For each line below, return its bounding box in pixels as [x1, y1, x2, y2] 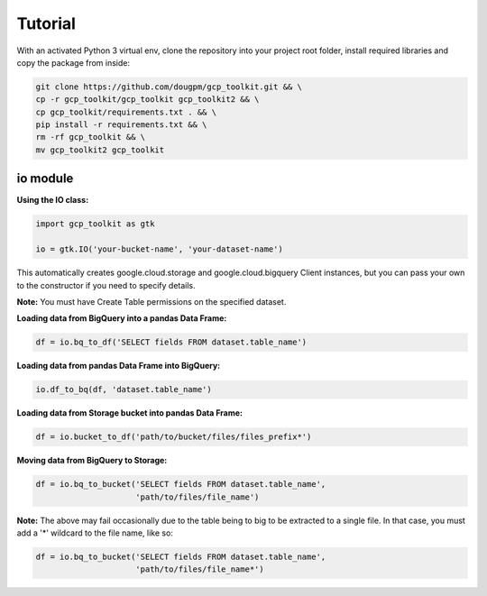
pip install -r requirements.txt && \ [35, 120, 207, 130]
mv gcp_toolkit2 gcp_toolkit [35, 144, 165, 155]
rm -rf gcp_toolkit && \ [35, 132, 146, 142]
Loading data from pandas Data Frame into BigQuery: [16, 361, 221, 371]
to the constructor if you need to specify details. [16, 280, 196, 290]
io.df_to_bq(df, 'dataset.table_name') [35, 384, 212, 395]
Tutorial [16, 14, 77, 33]
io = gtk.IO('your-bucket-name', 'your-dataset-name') [35, 244, 283, 254]
